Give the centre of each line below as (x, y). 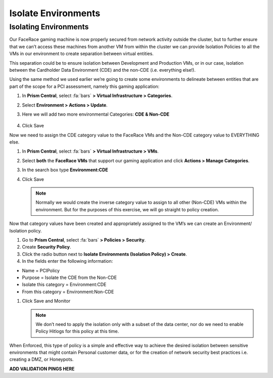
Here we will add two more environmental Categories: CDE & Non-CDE (96, 114)
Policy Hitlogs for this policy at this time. (77, 332)
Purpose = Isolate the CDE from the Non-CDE (70, 277)
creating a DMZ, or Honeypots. (41, 359)
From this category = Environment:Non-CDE (68, 292)
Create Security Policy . (47, 247)
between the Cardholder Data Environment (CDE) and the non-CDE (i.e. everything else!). (102, 70)
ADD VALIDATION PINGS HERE (42, 368)
